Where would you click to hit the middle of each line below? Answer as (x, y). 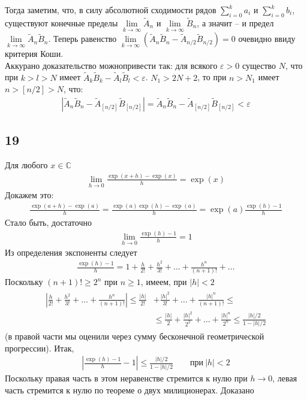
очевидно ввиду (267, 39)
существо (259, 65)
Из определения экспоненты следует (71, 252)
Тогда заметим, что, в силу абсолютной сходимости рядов (111, 10)
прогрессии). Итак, (40, 348)
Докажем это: (29, 195)
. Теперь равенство (82, 39)
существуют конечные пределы (61, 23)
